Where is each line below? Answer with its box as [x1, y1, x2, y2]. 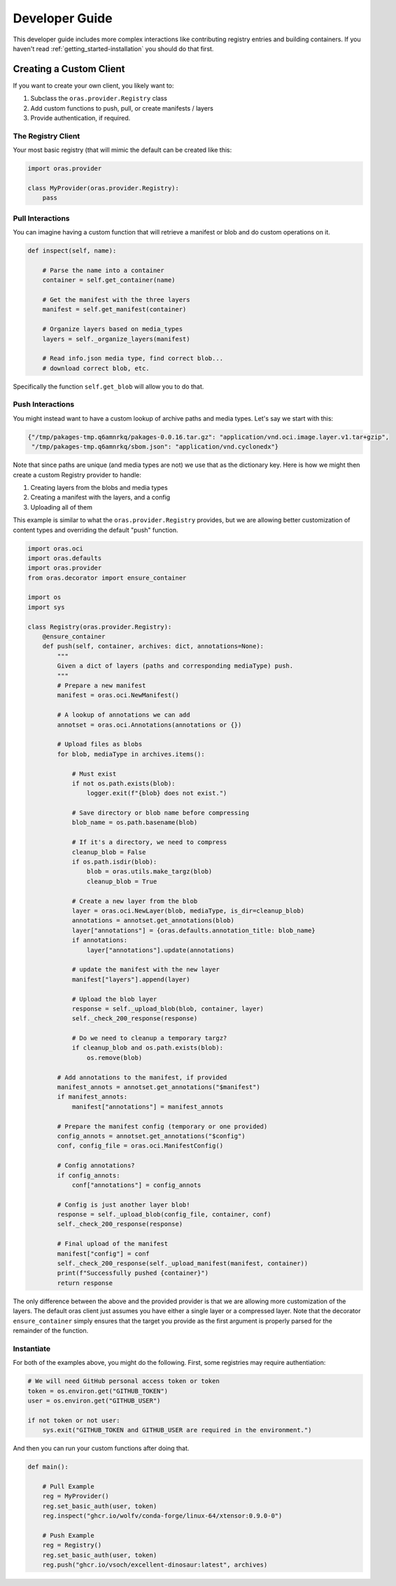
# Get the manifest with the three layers [42, 295, 190, 304]
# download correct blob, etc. [42, 364, 150, 372]
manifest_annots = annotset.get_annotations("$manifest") [57, 1083, 260, 1091]
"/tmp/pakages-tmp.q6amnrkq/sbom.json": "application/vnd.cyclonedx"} [31, 443, 279, 451]
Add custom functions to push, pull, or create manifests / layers [30, 104, 213, 112]
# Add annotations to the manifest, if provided [57, 1073, 227, 1081]
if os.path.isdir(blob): [71, 858, 157, 866]
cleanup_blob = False [71, 848, 146, 856]
